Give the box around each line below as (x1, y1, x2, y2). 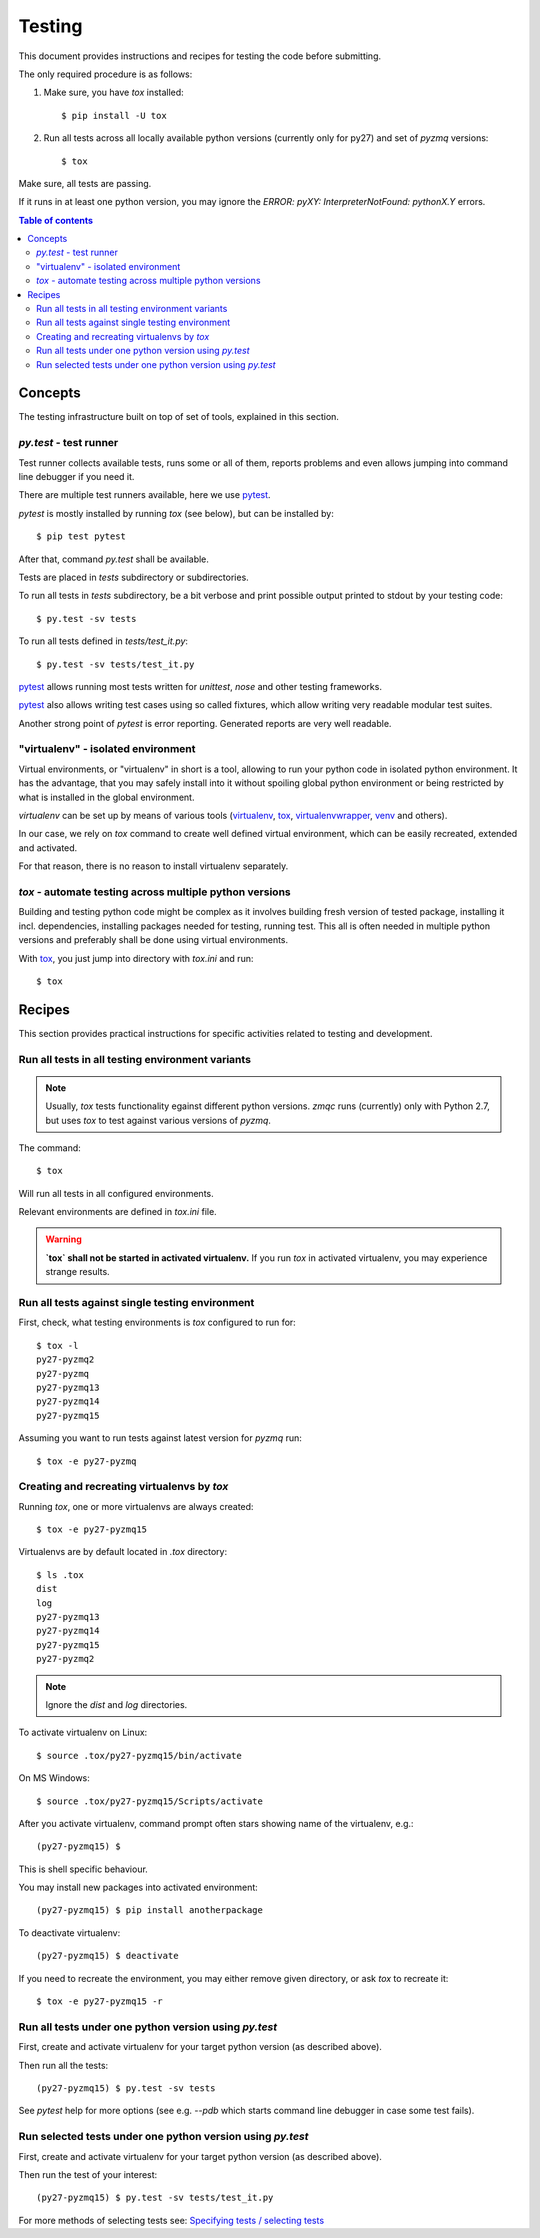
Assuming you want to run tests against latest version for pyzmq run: (18, 1432, 302, 1444)
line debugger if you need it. (18, 471, 135, 483)
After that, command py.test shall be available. (18, 553, 210, 565)
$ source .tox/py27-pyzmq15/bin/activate (36, 1750, 242, 1761)
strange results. (45, 1266, 110, 1278)
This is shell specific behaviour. (18, 1863, 149, 1875)
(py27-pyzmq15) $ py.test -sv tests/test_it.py (36, 2192, 274, 2204)
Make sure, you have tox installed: (43, 86, 184, 99)
